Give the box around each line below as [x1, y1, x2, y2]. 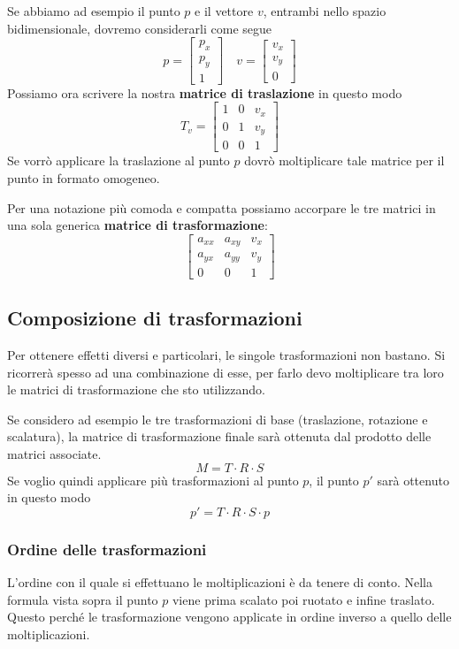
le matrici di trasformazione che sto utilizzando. [7, 380, 265, 399]
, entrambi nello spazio [263, 2, 386, 19]
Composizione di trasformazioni [7, 304, 302, 332]
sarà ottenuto [377, 470, 449, 489]
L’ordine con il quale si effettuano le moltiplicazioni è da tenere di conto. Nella [7, 573, 432, 592]
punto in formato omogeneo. [7, 169, 160, 187]
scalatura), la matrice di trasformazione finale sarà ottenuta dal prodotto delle [7, 427, 432, 446]
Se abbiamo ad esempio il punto [7, 2, 180, 19]
